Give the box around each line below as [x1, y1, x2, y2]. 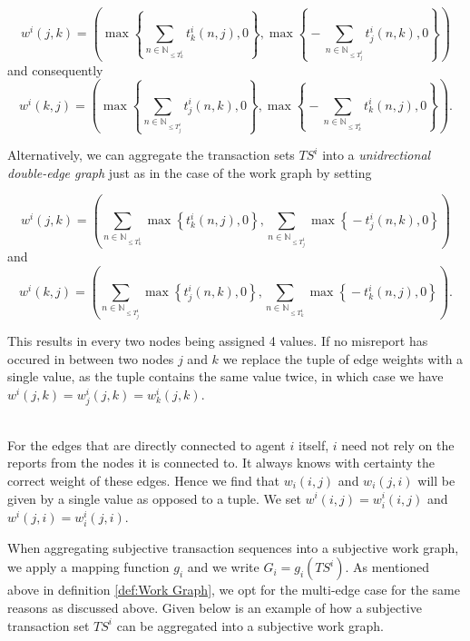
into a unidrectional [322, 145, 431, 164]
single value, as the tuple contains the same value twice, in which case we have [7, 367, 444, 386]
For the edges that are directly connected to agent [7, 435, 286, 454]
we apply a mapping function [7, 557, 170, 577]
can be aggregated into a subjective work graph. [116, 616, 384, 635]
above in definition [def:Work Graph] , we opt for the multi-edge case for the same [7, 580, 460, 599]
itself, [298, 435, 329, 454]
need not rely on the [341, 435, 455, 454]
